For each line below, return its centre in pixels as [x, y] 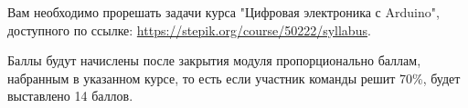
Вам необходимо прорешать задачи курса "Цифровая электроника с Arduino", [223, 12]
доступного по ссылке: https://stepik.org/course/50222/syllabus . [189, 29]
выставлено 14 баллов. [70, 96]
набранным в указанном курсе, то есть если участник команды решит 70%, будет [234, 78]
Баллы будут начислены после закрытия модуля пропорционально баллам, [214, 60]
